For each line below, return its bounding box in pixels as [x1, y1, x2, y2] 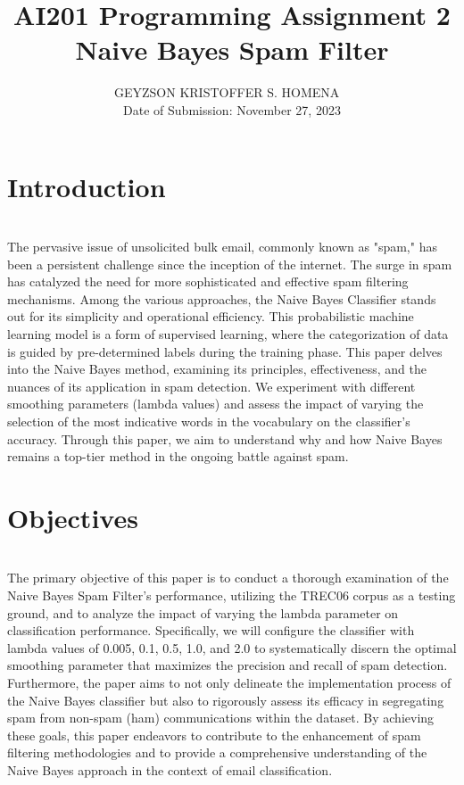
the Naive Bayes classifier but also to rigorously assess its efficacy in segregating [7, 690, 444, 709]
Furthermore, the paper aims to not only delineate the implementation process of [7, 673, 452, 692]
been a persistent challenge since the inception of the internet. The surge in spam [7, 254, 452, 273]
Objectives [7, 499, 138, 535]
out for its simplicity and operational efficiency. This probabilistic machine [7, 307, 414, 326]
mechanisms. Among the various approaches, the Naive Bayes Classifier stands [7, 289, 436, 308]
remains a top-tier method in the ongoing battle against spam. [7, 447, 349, 466]
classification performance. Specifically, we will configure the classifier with [7, 621, 415, 640]
